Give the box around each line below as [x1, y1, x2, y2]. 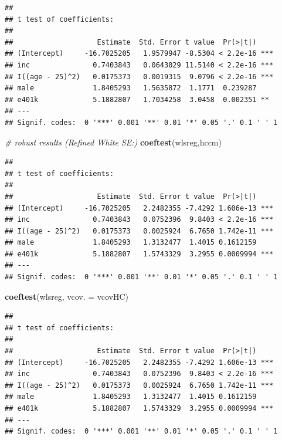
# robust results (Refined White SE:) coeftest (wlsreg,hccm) [5, 136, 222, 148]
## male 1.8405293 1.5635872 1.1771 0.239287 [5, 84, 257, 93]
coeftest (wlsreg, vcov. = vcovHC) [5, 290, 129, 302]
